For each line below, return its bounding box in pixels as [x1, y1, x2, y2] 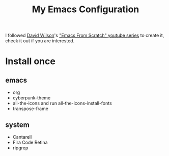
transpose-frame [12, 106, 48, 112]
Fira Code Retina [12, 139, 48, 145]
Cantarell [12, 134, 32, 140]
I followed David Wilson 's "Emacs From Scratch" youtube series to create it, [5, 32, 164, 39]
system [5, 120, 30, 129]
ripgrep [12, 145, 29, 151]
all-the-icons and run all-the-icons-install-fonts [12, 100, 112, 107]
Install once [5, 56, 56, 67]
